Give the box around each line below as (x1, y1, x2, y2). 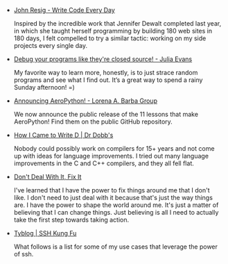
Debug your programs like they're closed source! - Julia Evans (13, 55, 193, 63)
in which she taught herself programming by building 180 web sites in (13, 27, 213, 35)
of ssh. (13, 250, 34, 258)
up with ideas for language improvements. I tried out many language (13, 152, 209, 160)
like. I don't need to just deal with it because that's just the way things (13, 194, 213, 201)
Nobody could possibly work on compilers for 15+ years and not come (13, 145, 215, 152)
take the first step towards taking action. (13, 215, 130, 224)
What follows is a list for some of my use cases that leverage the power (13, 242, 218, 251)
